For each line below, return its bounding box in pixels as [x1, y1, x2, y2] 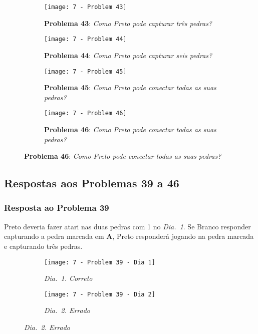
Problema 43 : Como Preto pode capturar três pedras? [44, 18, 212, 28]
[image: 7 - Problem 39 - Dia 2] [44, 290, 155, 298]
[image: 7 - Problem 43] [44, 4, 127, 11]
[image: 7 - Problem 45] [44, 68, 127, 75]
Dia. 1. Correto [44, 273, 93, 283]
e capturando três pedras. [4, 240, 83, 251]
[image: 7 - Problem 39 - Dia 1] [44, 258, 155, 266]
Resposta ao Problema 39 [4, 201, 109, 214]
